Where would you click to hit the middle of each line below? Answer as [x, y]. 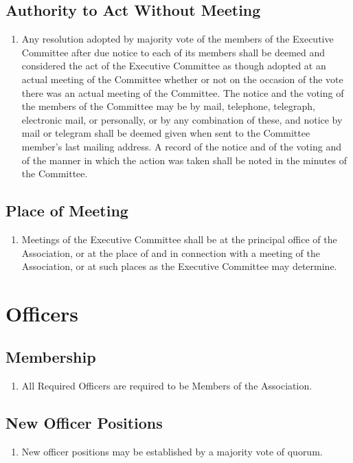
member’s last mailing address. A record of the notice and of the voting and [181, 146]
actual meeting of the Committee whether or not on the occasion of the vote [182, 79]
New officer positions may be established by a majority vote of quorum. [172, 452]
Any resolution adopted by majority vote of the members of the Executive [178, 39]
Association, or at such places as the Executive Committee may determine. [179, 266]
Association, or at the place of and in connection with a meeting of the [171, 252]
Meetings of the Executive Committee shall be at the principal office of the [179, 239]
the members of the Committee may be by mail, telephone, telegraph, [168, 106]
